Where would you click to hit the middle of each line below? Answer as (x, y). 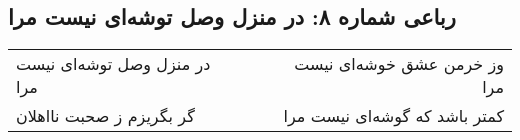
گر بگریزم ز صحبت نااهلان (105, 116)
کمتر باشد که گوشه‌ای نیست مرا (393, 116)
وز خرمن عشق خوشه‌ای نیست (399, 64)
